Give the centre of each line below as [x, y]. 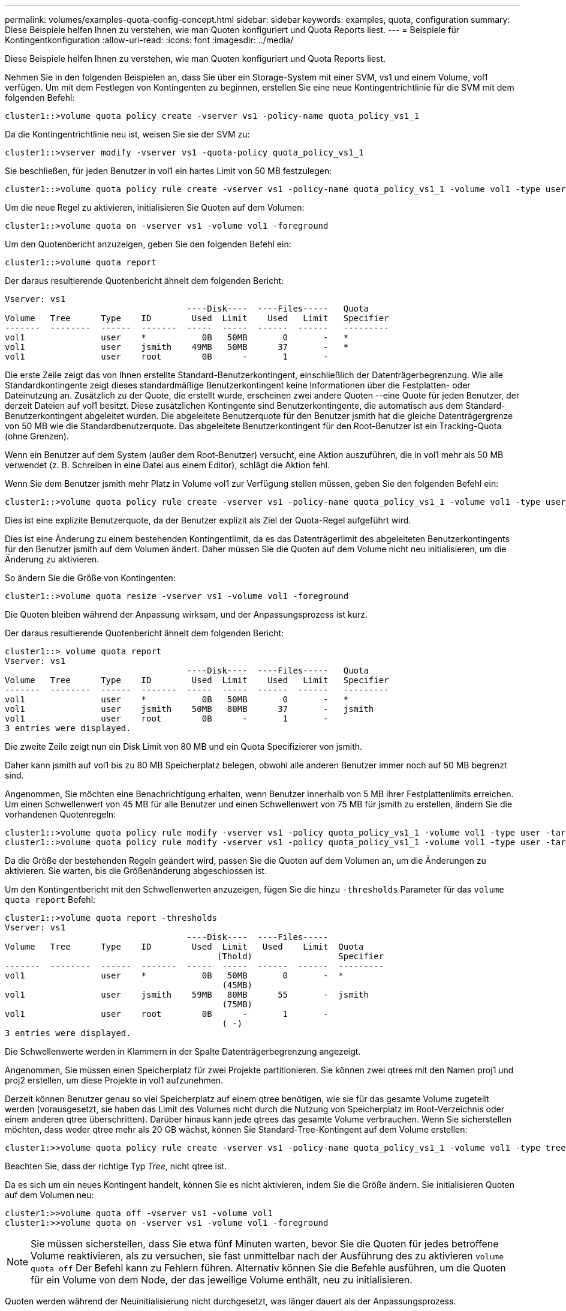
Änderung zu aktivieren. [52, 559]
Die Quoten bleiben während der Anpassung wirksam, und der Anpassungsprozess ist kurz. [186, 614]
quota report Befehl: [50, 900]
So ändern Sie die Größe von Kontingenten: [90, 578]
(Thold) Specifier [301, 956]
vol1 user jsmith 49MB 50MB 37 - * [177, 347]
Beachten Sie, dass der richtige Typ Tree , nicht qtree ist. [116, 1166]
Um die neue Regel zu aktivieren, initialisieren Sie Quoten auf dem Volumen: [155, 207]
